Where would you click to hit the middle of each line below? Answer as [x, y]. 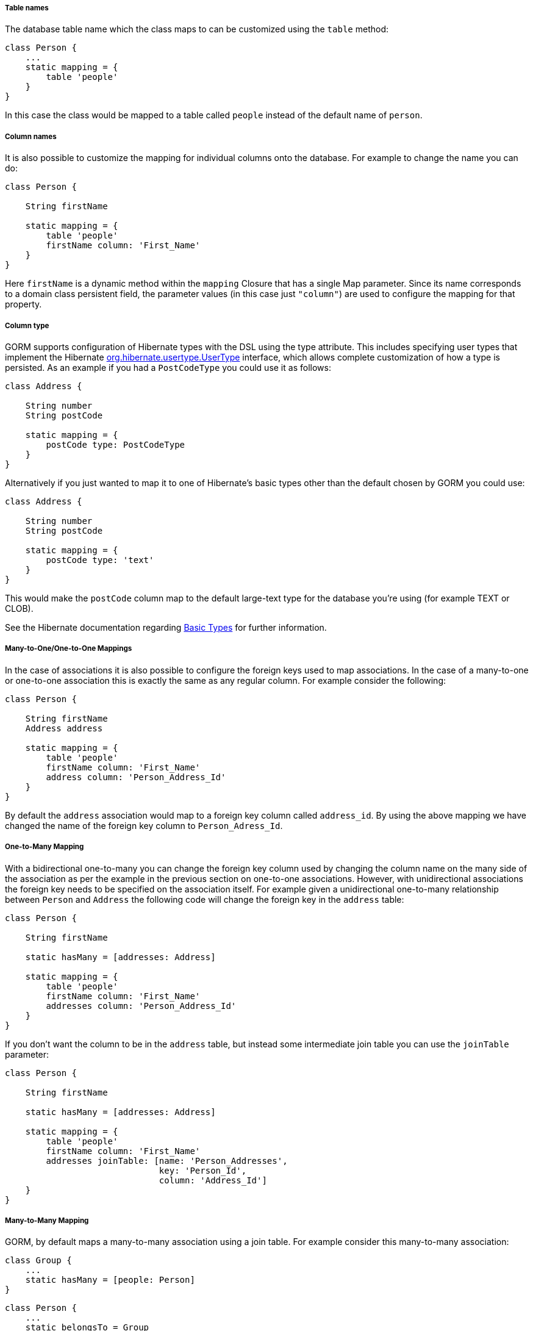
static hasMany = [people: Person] [110, 1280]
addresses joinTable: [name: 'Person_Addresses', [167, 1161]
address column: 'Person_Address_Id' [136, 777]
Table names [27, 8]
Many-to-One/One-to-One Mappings [69, 649]
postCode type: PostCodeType [116, 444]
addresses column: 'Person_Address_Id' [141, 1006]
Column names [31, 136]
